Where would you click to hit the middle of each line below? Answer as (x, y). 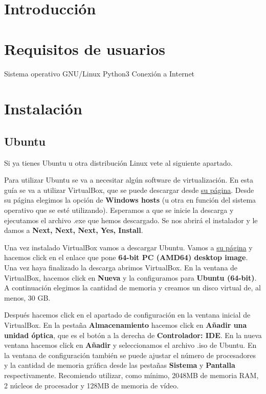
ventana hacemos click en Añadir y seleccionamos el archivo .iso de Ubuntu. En (130, 345)
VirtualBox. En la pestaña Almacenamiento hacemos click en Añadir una (126, 324)
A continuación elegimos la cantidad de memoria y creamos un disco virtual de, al (132, 288)
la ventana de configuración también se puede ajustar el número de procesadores (130, 355)
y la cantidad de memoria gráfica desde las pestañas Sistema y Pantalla (120, 365)
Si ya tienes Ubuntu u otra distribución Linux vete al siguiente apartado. (118, 162)
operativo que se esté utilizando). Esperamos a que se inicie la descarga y (119, 210)
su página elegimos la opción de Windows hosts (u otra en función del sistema (130, 200)
